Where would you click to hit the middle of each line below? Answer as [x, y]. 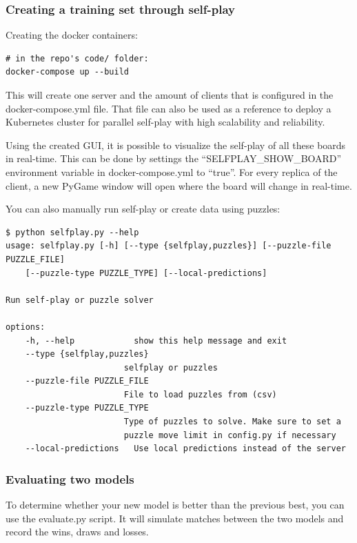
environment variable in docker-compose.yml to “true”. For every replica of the [172, 171]
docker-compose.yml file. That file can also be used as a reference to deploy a [169, 108]
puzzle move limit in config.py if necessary [230, 435]
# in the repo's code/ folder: [77, 58]
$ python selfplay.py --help [72, 232]
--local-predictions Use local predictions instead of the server [185, 449]
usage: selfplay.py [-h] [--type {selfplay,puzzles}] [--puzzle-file [169, 246]
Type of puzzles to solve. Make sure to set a [232, 422]
